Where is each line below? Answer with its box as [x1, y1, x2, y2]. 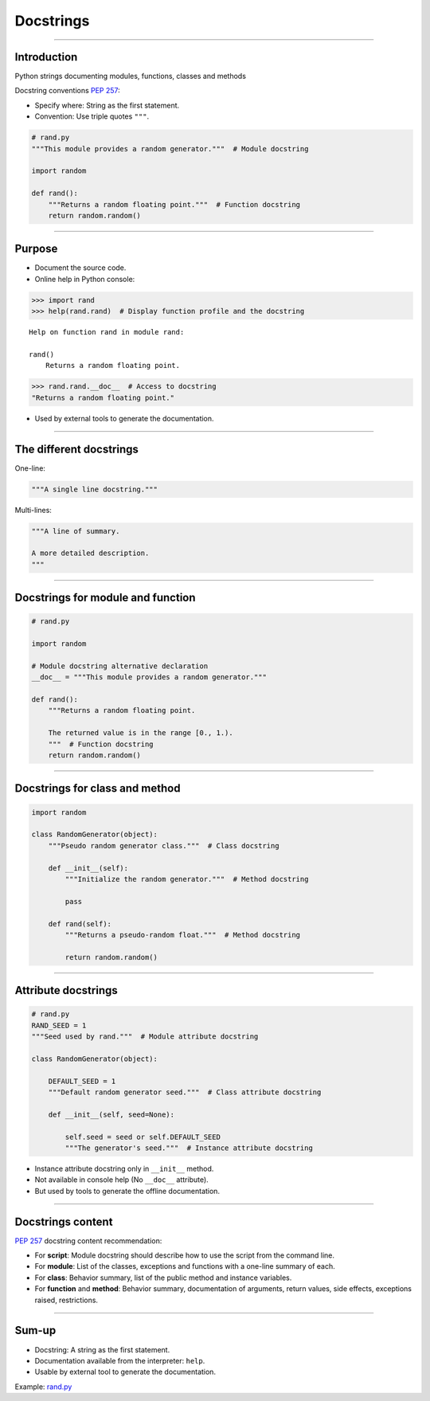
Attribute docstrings [14, 984, 119, 997]
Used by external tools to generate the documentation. [34, 413, 214, 423]
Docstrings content [14, 1215, 113, 1228]
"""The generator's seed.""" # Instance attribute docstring [64, 1144, 314, 1152]
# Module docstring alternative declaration [31, 661, 209, 671]
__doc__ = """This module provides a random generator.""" [31, 673, 267, 682]
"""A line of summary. [31, 526, 120, 535]
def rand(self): [48, 919, 111, 928]
